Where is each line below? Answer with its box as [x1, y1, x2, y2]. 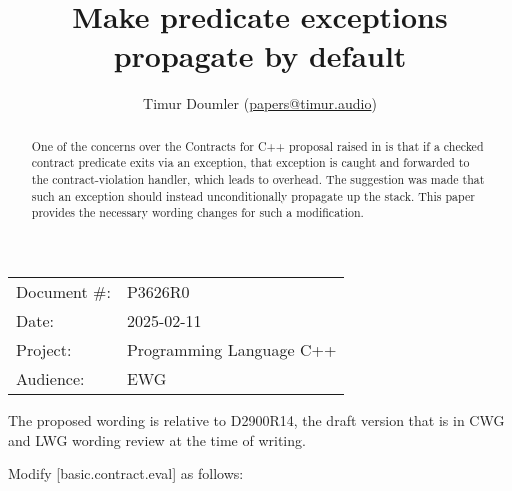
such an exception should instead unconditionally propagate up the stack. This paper [31, 187, 475, 204]
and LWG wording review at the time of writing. [8, 429, 306, 450]
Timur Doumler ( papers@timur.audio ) [143, 93, 377, 114]
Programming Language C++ [126, 337, 337, 361]
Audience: [16, 366, 85, 390]
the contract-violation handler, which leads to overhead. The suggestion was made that [31, 171, 485, 188]
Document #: [16, 279, 111, 303]
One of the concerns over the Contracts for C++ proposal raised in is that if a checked [31, 137, 484, 154]
